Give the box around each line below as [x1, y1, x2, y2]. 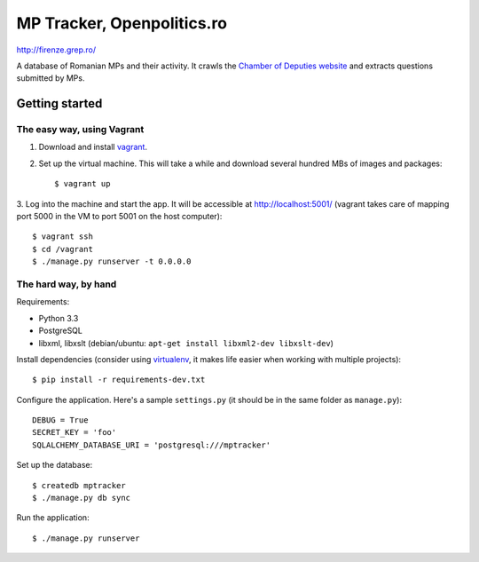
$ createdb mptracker [32, 480, 126, 490]
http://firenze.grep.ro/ [16, 44, 97, 55]
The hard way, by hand [16, 278, 117, 290]
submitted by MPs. [16, 73, 85, 83]
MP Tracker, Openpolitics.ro [16, 13, 228, 33]
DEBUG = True [32, 416, 89, 425]
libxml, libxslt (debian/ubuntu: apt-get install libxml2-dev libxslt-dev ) [38, 337, 334, 348]
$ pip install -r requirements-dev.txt [32, 375, 206, 385]
